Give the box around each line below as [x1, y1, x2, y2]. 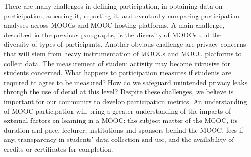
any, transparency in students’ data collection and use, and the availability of [4, 134, 234, 144]
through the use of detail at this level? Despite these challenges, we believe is [4, 87, 233, 97]
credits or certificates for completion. [4, 143, 113, 154]
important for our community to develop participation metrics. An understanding [4, 96, 247, 106]
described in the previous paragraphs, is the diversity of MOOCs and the [4, 29, 222, 39]
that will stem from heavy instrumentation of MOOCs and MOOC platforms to [4, 48, 242, 58]
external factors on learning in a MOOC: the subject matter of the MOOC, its [4, 115, 238, 125]
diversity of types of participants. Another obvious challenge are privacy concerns [4, 39, 246, 49]
